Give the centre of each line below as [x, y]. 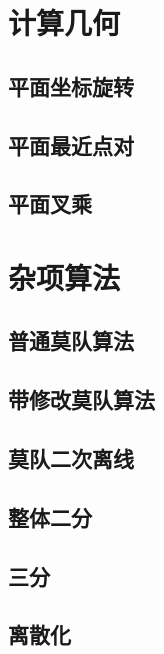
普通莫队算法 [71, 340]
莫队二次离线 [71, 458]
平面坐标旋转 [71, 85]
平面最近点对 [71, 144]
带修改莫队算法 [81, 399]
